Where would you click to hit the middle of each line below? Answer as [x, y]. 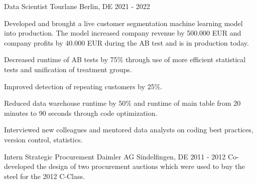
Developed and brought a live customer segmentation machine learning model [123, 23]
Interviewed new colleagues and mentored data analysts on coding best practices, [129, 130]
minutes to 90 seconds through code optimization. [81, 113]
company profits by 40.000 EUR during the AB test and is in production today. [126, 42]
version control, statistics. [43, 139]
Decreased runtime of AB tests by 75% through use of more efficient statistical [125, 59]
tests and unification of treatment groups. [68, 69]
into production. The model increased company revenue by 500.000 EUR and [123, 33]
